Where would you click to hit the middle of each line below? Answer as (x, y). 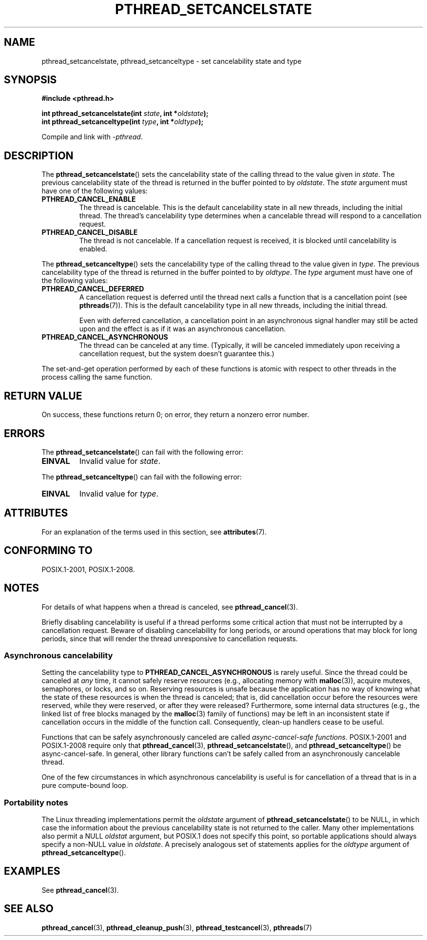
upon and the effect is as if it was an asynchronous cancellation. (183, 329)
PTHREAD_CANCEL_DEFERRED (93, 289)
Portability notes (36, 802)
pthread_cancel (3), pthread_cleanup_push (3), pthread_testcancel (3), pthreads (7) (177, 927)
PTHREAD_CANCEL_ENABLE (89, 199)
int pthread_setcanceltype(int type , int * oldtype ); (123, 122)
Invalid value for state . (120, 461)
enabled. (93, 249)
